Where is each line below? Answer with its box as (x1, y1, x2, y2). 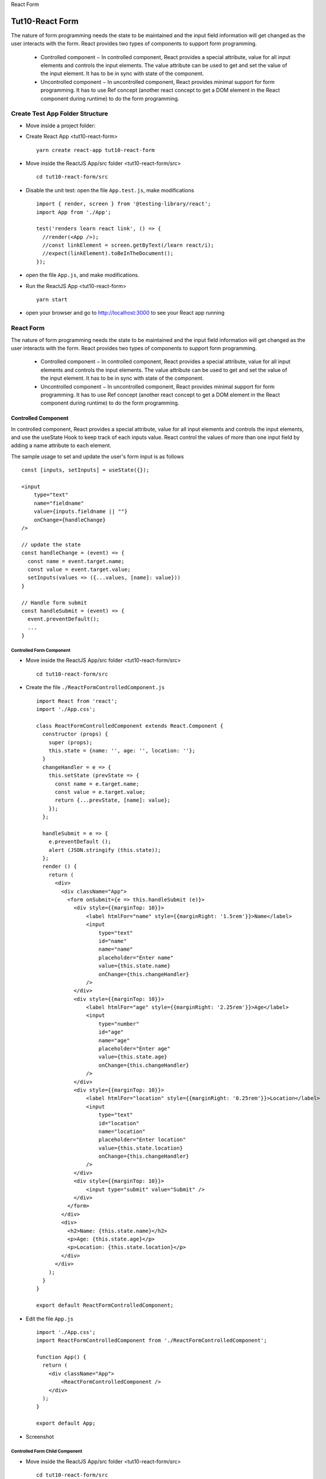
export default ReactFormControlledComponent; (36, 1302, 174, 1309)
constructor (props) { (42, 731, 108, 738)
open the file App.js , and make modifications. (25, 272, 140, 279)
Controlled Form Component (11, 647, 71, 653)
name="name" (98, 946, 133, 952)
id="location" (98, 1120, 140, 1126)
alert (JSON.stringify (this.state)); (48, 847, 162, 853)
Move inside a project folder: (25, 122, 96, 129)
